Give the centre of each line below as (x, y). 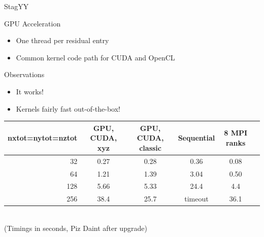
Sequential (196, 138)
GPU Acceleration (32, 23)
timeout (196, 199)
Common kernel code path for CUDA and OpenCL (95, 57)
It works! (30, 91)
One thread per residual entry (62, 40)
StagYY (16, 6)
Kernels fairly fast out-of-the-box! (68, 108)
